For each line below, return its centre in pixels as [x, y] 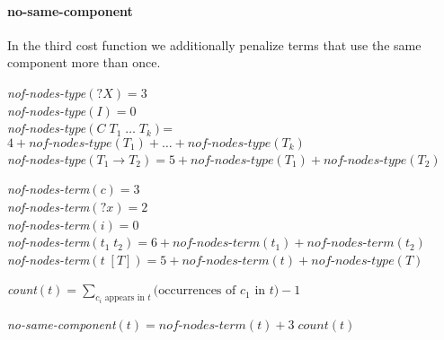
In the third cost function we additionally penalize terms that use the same [214, 44]
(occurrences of [195, 291]
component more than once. [84, 62]
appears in [124, 298]
